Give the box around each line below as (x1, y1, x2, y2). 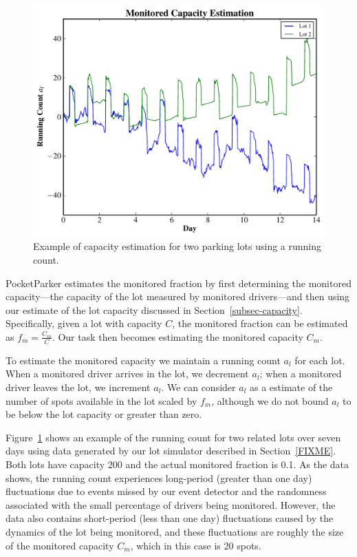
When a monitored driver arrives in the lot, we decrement (6, 366, 249, 381)
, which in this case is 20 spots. (130, 538, 261, 552)
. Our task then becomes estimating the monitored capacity (52, 329, 303, 344)
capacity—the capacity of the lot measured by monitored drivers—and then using (6, 289, 350, 304)
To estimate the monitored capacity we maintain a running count (6, 353, 281, 367)
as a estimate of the (249, 379, 333, 394)
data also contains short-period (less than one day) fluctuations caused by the (6, 511, 334, 525)
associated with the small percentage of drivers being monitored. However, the (6, 497, 336, 512)
